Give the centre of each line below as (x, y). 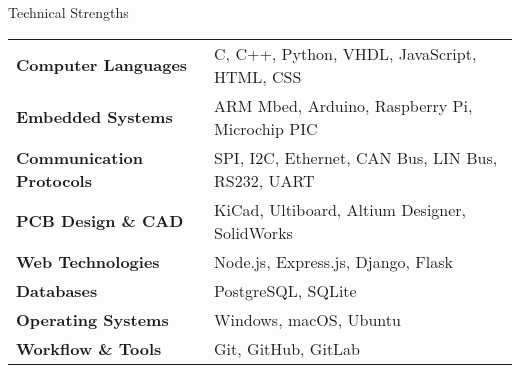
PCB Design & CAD (100, 221)
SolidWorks (253, 232)
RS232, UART (264, 180)
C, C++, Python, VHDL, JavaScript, (345, 53)
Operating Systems (92, 319)
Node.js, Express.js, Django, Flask (334, 261)
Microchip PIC (266, 128)
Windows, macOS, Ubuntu (307, 319)
